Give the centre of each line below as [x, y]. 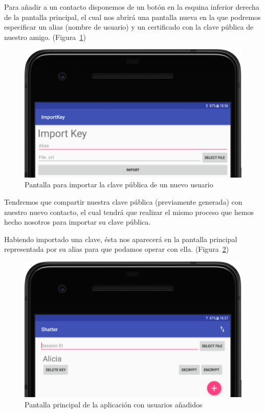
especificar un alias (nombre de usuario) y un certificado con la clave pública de [129, 27]
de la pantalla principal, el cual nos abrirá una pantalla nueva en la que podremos [132, 17]
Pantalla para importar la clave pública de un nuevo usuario [119, 184]
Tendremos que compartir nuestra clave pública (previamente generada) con [123, 202]
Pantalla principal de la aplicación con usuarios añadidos [114, 404]
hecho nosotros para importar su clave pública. [78, 222]
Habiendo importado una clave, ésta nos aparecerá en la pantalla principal [121, 239]
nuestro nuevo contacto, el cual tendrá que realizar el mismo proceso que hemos [129, 212]
